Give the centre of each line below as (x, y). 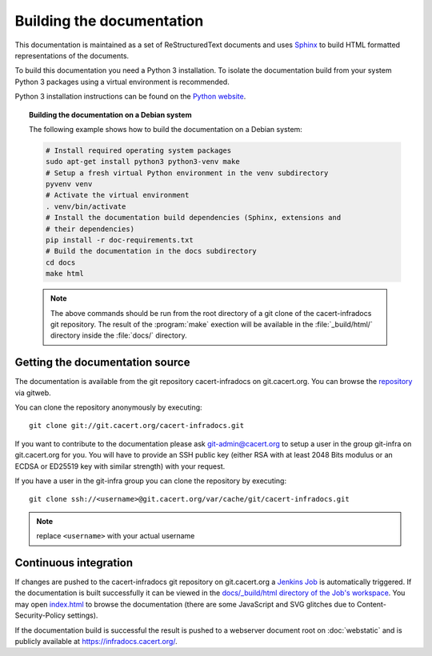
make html (64, 274)
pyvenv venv (69, 184)
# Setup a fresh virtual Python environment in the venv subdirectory (187, 173)
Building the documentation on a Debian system (110, 114)
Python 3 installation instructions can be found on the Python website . (130, 97)
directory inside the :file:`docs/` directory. (119, 335)
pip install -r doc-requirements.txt (119, 240)
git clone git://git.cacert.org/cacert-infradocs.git (136, 426)
